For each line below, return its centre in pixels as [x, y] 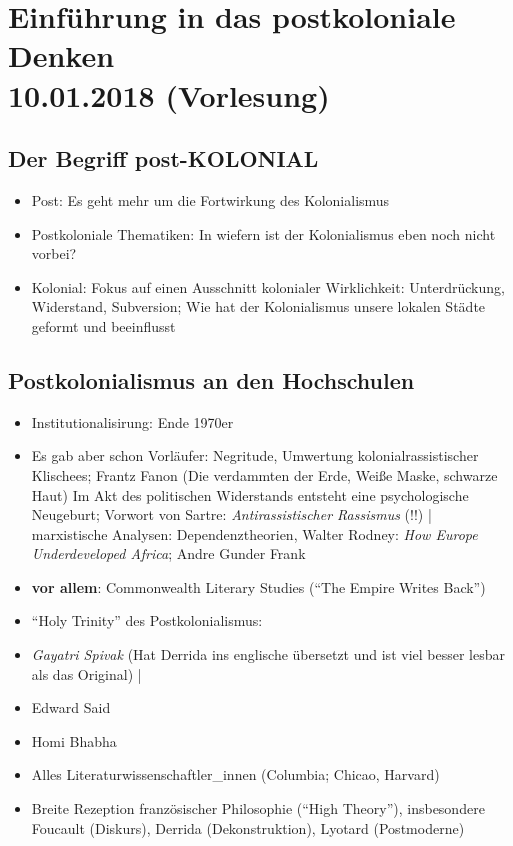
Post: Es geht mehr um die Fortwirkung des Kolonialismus [210, 199]
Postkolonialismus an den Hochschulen [211, 379]
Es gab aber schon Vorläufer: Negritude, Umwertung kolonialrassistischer [255, 455]
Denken [61, 55]
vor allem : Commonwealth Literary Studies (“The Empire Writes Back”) [258, 586]
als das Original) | [86, 673]
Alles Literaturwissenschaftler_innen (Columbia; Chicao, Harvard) [235, 774]
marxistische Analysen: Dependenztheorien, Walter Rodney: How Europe [254, 533]
